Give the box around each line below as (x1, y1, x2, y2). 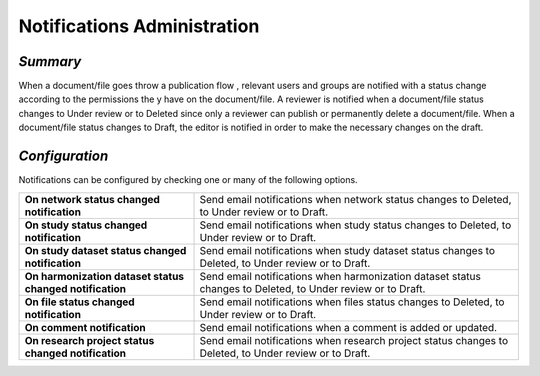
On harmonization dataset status (24, 269, 185, 283)
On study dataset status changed (24, 243, 187, 257)
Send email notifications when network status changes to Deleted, (199, 192, 512, 206)
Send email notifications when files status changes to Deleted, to (199, 295, 505, 309)
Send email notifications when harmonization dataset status (199, 269, 482, 283)
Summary (18, 53, 82, 70)
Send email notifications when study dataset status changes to (199, 243, 495, 257)
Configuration (18, 148, 109, 165)
